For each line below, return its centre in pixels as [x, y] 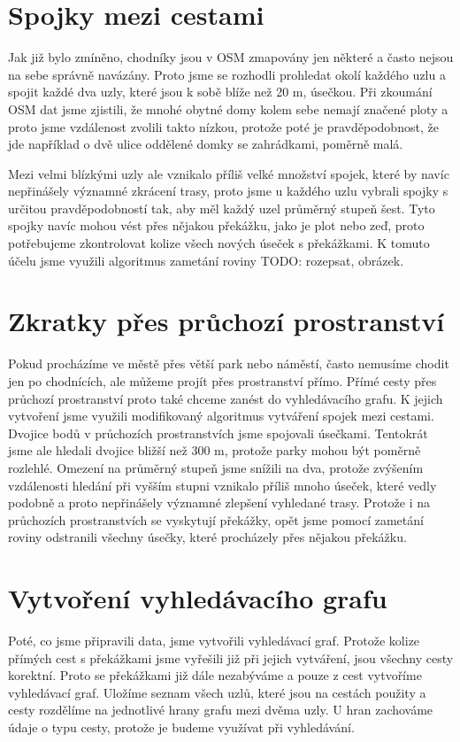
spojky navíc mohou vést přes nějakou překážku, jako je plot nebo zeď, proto [216, 225]
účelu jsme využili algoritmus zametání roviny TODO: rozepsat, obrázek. [206, 260]
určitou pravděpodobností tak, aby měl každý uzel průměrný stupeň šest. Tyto [222, 208]
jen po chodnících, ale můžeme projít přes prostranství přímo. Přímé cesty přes [222, 380]
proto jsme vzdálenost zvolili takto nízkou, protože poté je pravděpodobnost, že [223, 126]
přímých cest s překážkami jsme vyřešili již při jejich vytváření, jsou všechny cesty [231, 657]
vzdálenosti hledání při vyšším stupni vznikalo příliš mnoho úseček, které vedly [222, 485]
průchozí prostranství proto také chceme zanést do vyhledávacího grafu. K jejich [226, 398]
